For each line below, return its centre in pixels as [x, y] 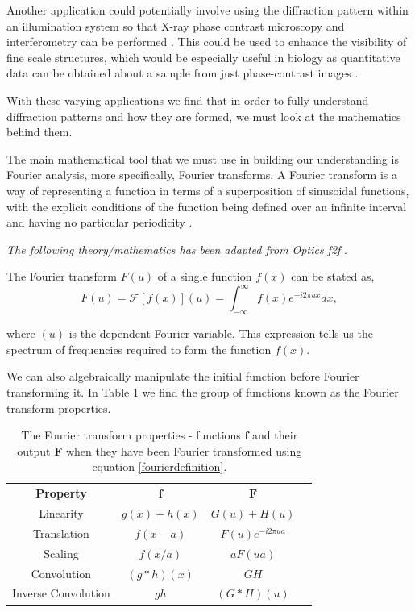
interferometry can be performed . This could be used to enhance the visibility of [207, 42]
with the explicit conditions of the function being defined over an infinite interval [207, 206]
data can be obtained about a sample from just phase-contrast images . [183, 73]
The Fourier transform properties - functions [131, 435]
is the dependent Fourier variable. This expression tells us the [221, 333]
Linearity [61, 513]
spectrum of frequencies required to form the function [139, 349]
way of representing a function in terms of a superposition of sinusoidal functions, [208, 190]
